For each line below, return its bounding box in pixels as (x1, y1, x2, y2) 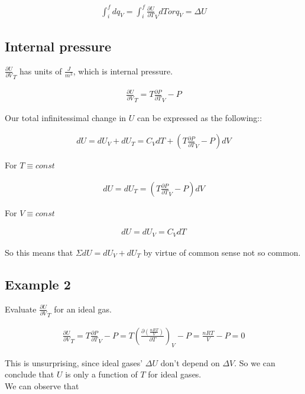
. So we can (234, 356, 275, 369)
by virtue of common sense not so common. (143, 246, 301, 258)
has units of (20, 64, 62, 77)
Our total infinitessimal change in (5, 111, 126, 123)
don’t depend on (160, 356, 220, 369)
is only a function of (65, 368, 138, 380)
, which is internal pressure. (73, 64, 173, 77)
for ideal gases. (148, 368, 202, 380)
